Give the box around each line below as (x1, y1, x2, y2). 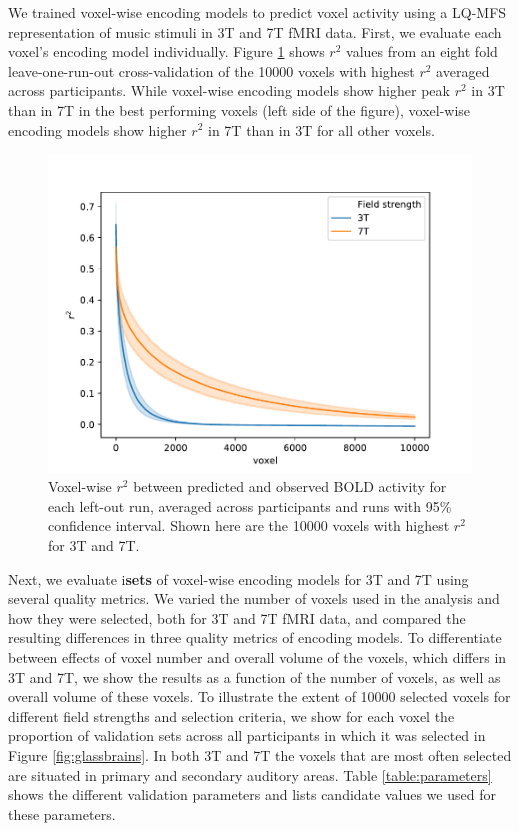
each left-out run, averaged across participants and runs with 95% (48, 495, 452, 516)
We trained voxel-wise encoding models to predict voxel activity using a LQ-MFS (8, 2, 507, 22)
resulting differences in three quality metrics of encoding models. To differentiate (8, 627, 502, 648)
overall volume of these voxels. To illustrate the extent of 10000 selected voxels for (8, 686, 511, 707)
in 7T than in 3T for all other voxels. (208, 119, 435, 140)
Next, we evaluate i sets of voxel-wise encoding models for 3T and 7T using (8, 568, 469, 589)
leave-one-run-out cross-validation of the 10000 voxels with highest (8, 60, 415, 81)
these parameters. (8, 803, 116, 824)
